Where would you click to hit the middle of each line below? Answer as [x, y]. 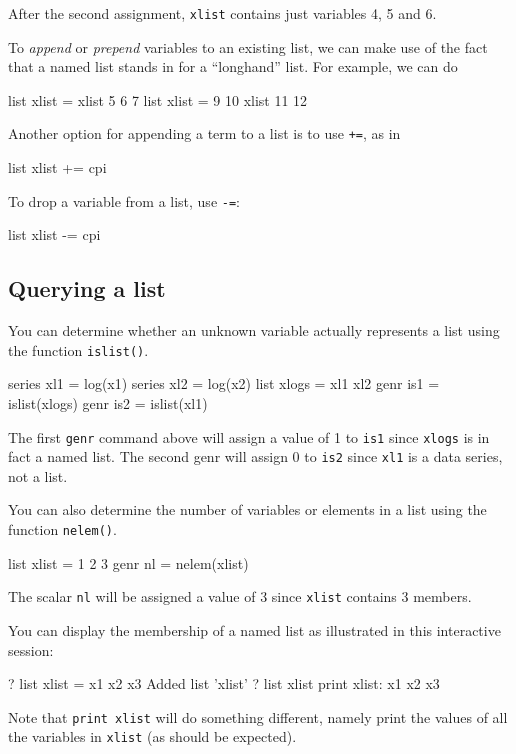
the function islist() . [78, 349]
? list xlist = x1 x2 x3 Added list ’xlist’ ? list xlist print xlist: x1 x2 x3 [224, 683]
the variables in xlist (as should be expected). [152, 736]
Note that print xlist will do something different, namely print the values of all [258, 716]
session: [31, 649]
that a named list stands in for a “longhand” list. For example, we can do [233, 66]
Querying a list [87, 288]
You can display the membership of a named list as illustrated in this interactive [254, 629]
